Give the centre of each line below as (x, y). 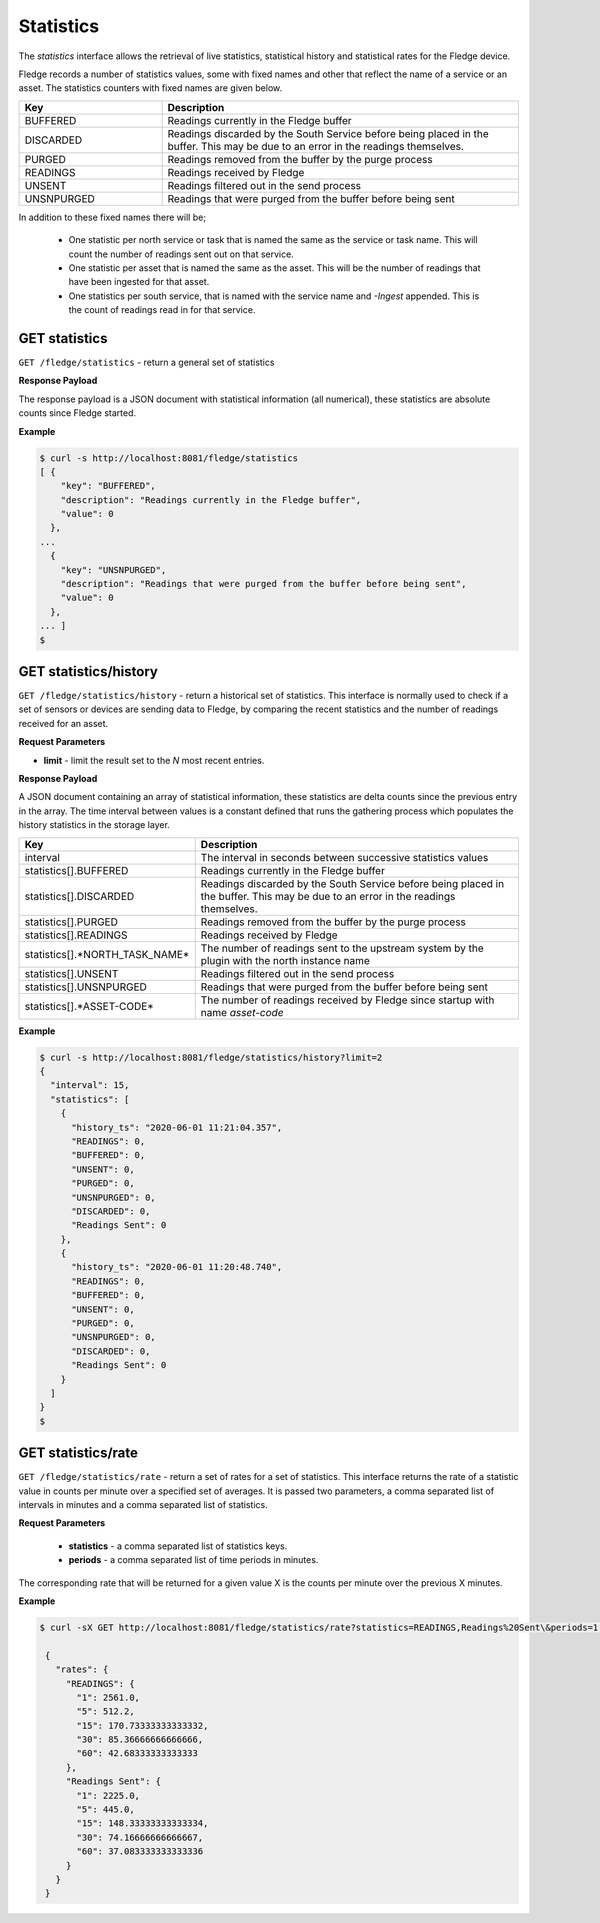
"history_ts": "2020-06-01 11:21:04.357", (177, 1127)
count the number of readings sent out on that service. (181, 254)
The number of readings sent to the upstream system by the (342, 948)
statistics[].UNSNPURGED (85, 987)
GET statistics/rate (78, 1453)
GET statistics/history (88, 671)
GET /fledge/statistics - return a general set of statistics (146, 362)
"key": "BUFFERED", (108, 486)
